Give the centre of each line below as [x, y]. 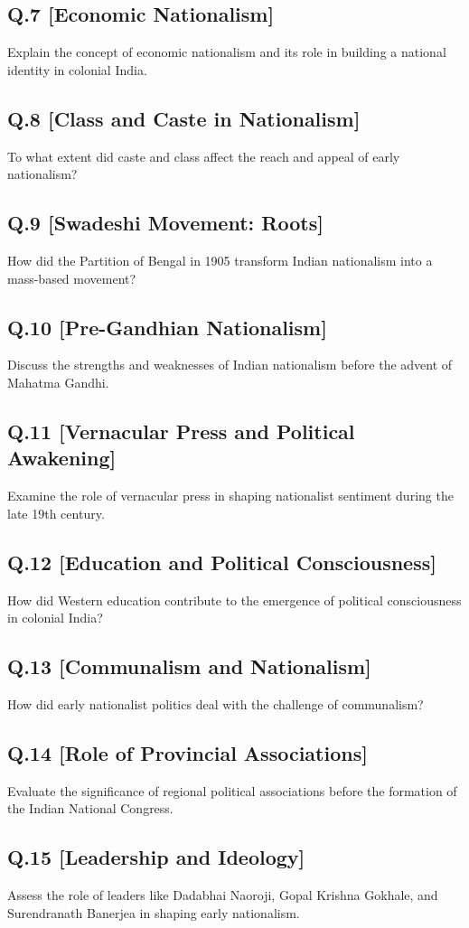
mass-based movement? [72, 278]
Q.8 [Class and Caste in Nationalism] [184, 118]
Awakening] [62, 458]
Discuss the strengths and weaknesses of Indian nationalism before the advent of [230, 365]
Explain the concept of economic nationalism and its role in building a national [227, 52]
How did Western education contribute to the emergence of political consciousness [234, 600]
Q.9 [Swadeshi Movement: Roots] [165, 223]
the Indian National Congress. [90, 808]
